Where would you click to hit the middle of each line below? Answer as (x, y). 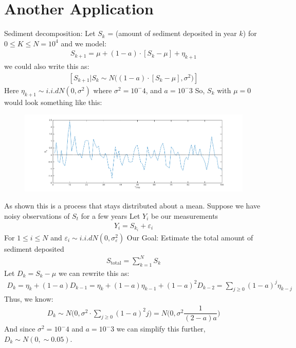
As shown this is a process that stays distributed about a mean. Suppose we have (132, 206)
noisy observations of (37, 215)
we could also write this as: (47, 66)
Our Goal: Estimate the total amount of (190, 237)
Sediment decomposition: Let (50, 33)
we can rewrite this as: (94, 273)
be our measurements (184, 215)
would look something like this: (53, 102)
